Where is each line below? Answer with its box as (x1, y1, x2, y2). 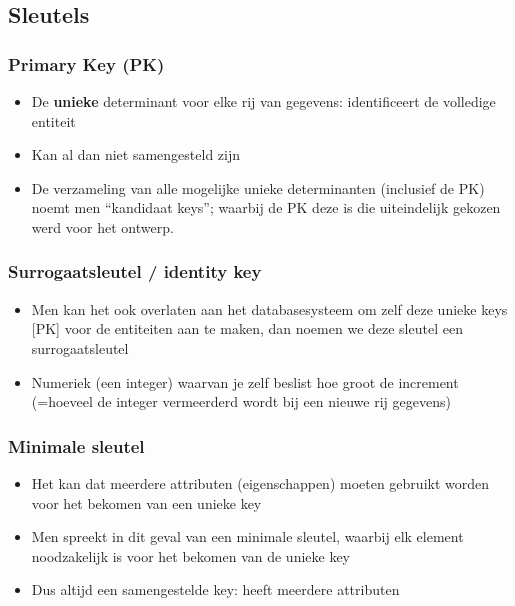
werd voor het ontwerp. (31, 216, 174, 237)
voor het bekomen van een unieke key (31, 492, 262, 513)
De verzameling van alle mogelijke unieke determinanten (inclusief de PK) (31, 177, 485, 198)
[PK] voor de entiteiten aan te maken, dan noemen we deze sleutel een (31, 318, 463, 339)
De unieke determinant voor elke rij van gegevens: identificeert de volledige (31, 91, 496, 111)
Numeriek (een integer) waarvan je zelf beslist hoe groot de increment (31, 371, 459, 392)
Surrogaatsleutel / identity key (8, 259, 262, 284)
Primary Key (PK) (8, 51, 165, 76)
